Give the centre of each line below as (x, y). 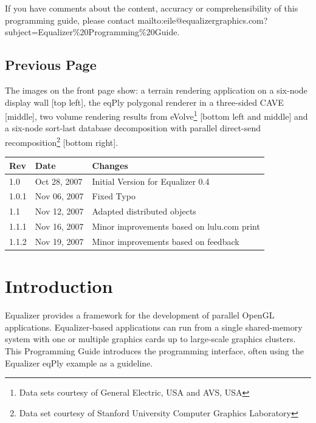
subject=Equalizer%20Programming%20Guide (91, 32)
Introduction (59, 286)
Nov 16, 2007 (59, 226)
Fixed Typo (114, 196)
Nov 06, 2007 (59, 196)
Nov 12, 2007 (59, 211)
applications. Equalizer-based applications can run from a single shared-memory (154, 327)
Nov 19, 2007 (59, 241)
